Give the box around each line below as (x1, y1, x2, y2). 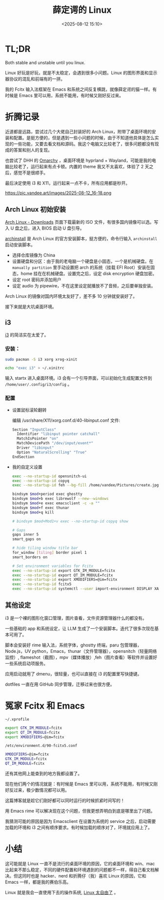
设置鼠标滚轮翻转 (12, 407, 47, 412)
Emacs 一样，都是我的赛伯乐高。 (5, 879, 71, 885)
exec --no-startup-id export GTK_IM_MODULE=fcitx (12, 568, 116, 573)
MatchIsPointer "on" (17, 436, 59, 441)
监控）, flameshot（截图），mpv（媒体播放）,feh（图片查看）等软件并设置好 (5, 654, 158, 660)
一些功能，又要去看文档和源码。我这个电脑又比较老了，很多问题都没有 (13, 141, 155, 147)
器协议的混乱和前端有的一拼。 (5, 76, 65, 81)
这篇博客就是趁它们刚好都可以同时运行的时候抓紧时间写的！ (5, 797, 125, 803)
